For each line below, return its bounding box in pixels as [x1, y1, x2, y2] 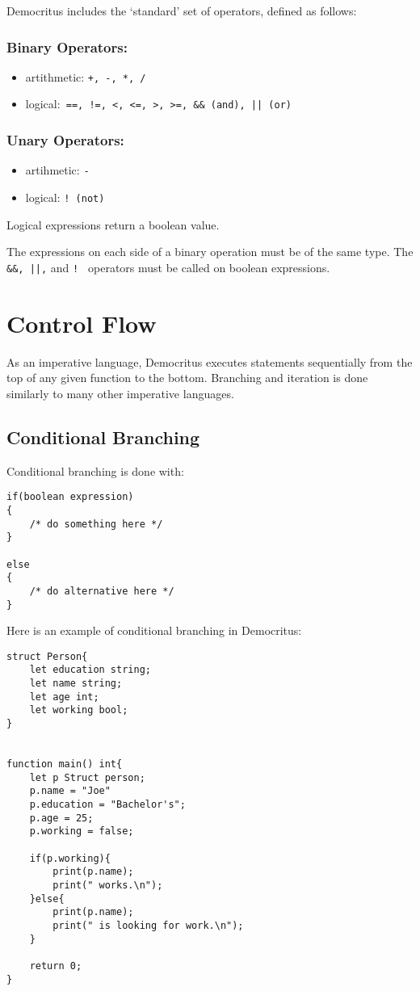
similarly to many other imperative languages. [6, 384, 234, 401]
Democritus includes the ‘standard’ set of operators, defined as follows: [6, 2, 357, 19]
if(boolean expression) [6, 491, 134, 503]
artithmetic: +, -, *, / [25, 68, 146, 85]
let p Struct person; [29, 771, 145, 783]
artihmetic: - [25, 162, 90, 178]
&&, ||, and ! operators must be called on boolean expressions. [6, 258, 330, 275]
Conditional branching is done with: [6, 462, 184, 479]
